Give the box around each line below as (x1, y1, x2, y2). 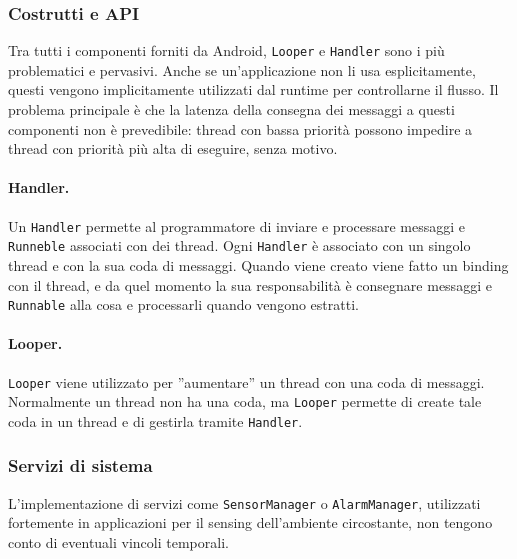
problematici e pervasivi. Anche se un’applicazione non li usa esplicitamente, (8, 59, 476, 80)
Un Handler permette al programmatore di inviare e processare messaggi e (8, 215, 466, 236)
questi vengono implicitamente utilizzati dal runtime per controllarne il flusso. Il (8, 79, 499, 100)
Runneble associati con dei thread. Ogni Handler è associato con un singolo (8, 235, 471, 256)
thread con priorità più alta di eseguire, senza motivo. (8, 138, 338, 159)
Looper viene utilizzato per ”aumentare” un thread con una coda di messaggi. (8, 371, 485, 392)
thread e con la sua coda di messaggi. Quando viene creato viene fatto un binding (8, 254, 509, 275)
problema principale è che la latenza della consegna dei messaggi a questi (8, 99, 455, 120)
